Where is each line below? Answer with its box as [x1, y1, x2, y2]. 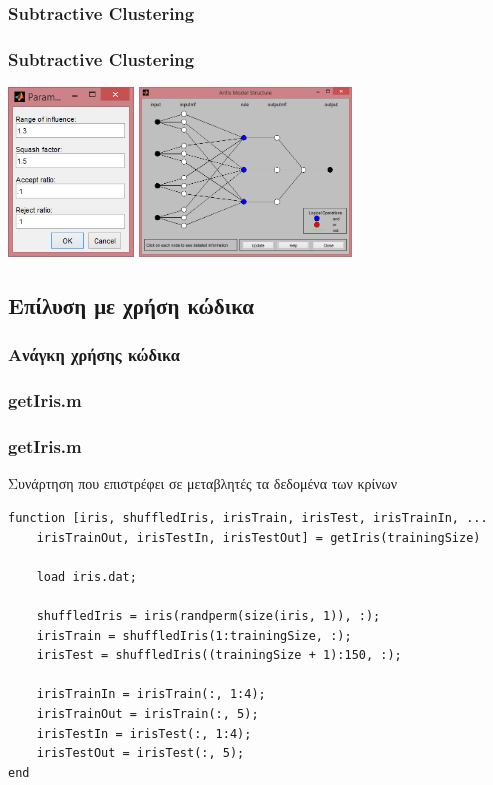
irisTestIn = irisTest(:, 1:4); [36, 726, 252, 741]
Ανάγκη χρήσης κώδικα [8, 342, 180, 367]
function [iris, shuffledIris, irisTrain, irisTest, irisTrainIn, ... [8, 511, 488, 526]
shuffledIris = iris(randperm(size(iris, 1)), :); [36, 608, 381, 623]
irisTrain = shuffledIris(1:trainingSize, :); [36, 628, 352, 643]
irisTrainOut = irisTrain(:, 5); [36, 706, 259, 721]
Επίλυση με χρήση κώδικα [8, 290, 254, 321]
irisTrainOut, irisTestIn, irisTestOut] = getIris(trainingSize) [36, 530, 481, 545]
